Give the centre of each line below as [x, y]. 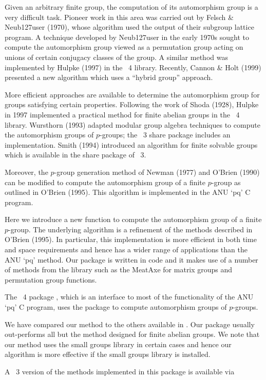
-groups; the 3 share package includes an [165, 135]
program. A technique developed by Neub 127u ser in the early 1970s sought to [127, 37]
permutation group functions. [51, 279]
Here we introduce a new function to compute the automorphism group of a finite [133, 219]
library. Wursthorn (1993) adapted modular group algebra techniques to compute [132, 124]
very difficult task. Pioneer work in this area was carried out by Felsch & [119, 17]
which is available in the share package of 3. [75, 155]
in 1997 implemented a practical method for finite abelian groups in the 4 [122, 114]
